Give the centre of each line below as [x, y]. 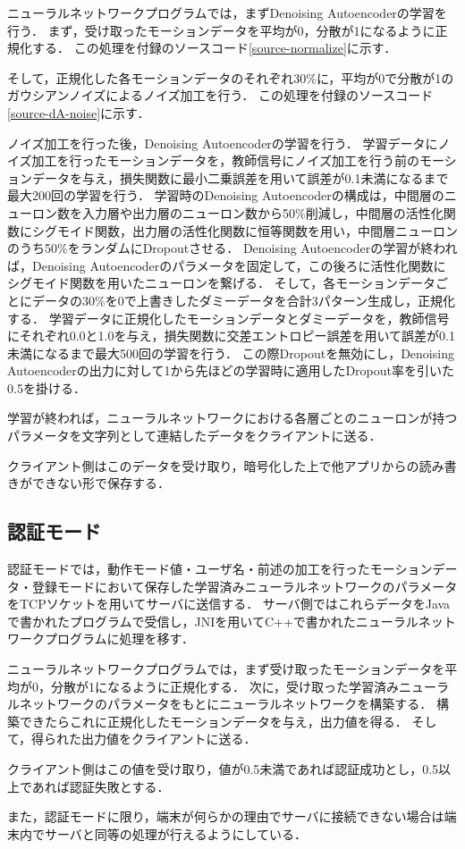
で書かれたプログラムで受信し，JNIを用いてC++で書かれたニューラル [213, 621]
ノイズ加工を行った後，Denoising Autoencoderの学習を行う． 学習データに [223, 143]
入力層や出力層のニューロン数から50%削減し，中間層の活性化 [262, 212]
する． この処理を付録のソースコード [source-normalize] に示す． [214, 48]
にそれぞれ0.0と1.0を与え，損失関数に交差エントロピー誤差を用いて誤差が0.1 [231, 336]
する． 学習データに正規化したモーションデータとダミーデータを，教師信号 [228, 318]
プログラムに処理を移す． [119, 639]
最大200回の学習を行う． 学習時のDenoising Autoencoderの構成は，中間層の [226, 195]
